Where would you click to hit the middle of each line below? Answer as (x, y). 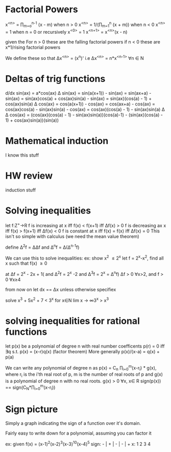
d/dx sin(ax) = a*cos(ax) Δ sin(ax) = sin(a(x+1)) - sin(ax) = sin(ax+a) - (78, 93)
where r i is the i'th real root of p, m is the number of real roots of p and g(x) (84, 375)
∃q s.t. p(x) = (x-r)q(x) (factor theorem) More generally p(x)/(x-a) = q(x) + (82, 351)
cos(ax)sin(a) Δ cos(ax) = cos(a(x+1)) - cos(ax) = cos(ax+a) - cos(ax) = (80, 104)
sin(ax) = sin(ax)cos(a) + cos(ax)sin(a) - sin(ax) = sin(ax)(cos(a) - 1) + (79, 98)
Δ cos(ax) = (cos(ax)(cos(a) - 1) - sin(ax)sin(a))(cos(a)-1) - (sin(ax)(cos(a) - (84, 115)
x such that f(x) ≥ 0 (26, 263)
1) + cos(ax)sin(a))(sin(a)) (32, 120)
